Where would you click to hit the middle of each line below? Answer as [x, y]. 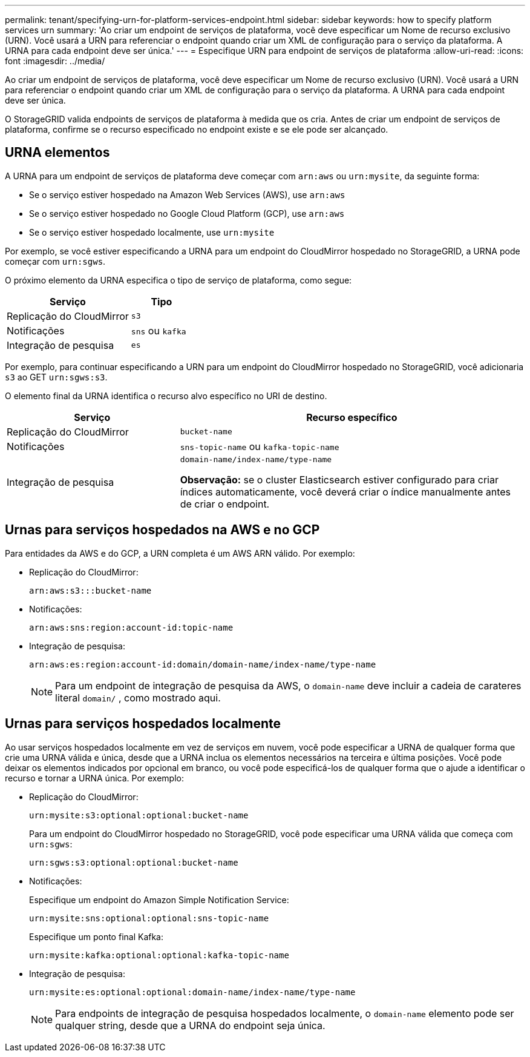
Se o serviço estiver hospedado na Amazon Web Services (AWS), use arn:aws [187, 194]
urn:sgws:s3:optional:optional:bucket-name [134, 862]
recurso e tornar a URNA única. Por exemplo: [94, 778]
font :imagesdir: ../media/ [55, 61]
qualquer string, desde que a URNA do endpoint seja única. [190, 1025]
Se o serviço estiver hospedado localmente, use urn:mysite [152, 232]
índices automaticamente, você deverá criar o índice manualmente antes [345, 492]
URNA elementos [57, 153]
